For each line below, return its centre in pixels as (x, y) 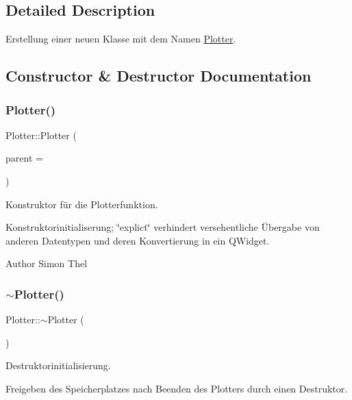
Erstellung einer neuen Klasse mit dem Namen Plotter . (121, 39)
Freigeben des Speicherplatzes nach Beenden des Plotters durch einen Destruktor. (177, 388)
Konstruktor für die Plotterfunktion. (82, 204)
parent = (24, 158)
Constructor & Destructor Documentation (159, 76)
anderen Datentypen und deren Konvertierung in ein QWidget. (138, 240)
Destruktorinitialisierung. (58, 365)
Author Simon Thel (47, 263)
